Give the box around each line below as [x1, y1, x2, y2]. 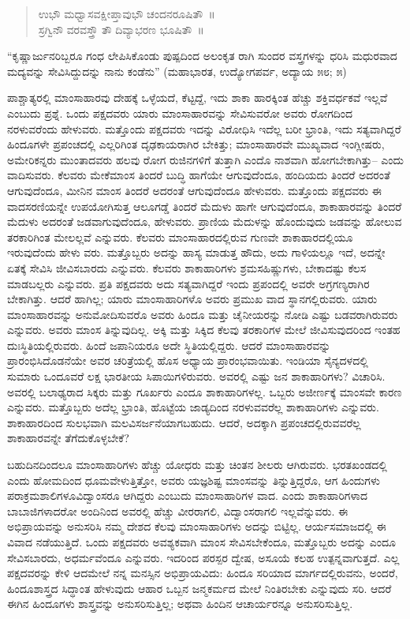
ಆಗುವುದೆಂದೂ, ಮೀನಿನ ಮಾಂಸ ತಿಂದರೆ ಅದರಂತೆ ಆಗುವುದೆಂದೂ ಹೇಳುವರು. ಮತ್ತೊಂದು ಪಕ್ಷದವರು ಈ [7, 182, 382, 198]
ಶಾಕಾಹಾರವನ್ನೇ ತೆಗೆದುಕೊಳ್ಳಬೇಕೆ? [7, 430, 129, 446]
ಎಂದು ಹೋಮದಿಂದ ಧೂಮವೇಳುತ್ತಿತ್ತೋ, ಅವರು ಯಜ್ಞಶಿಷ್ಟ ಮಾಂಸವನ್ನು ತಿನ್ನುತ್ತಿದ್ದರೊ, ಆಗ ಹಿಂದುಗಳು [7, 471, 380, 488]
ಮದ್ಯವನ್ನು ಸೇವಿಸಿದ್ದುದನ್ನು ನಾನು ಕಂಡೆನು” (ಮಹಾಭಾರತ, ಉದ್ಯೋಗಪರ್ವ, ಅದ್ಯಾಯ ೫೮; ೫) [7, 62, 347, 79]
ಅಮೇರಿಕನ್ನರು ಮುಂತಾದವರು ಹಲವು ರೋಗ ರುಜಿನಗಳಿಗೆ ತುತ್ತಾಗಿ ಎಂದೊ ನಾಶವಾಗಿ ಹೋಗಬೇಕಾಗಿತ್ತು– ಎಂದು [7, 151, 404, 167]
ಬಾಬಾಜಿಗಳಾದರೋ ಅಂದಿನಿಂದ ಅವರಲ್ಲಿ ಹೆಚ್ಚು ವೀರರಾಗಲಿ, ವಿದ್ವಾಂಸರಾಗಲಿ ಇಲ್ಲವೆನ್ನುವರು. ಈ [7, 502, 348, 519]
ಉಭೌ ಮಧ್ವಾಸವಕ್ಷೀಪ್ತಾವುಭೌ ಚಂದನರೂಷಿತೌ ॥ [38, 6, 215, 21]
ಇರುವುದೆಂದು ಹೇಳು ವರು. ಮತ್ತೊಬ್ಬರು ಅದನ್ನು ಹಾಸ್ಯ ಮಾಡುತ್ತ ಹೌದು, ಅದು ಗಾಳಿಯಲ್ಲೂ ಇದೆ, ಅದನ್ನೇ [7, 244, 386, 261]
